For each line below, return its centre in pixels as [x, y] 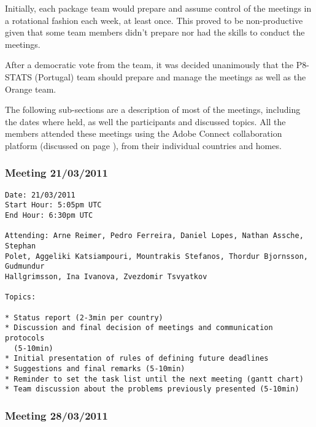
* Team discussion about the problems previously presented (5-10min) [152, 389]
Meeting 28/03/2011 [56, 415]
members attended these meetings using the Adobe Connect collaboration [144, 133]
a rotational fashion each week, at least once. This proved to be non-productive [154, 20]
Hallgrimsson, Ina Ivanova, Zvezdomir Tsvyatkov [106, 277]
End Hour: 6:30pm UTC [49, 216]
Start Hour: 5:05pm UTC [53, 205]
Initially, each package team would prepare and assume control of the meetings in [158, 8]
